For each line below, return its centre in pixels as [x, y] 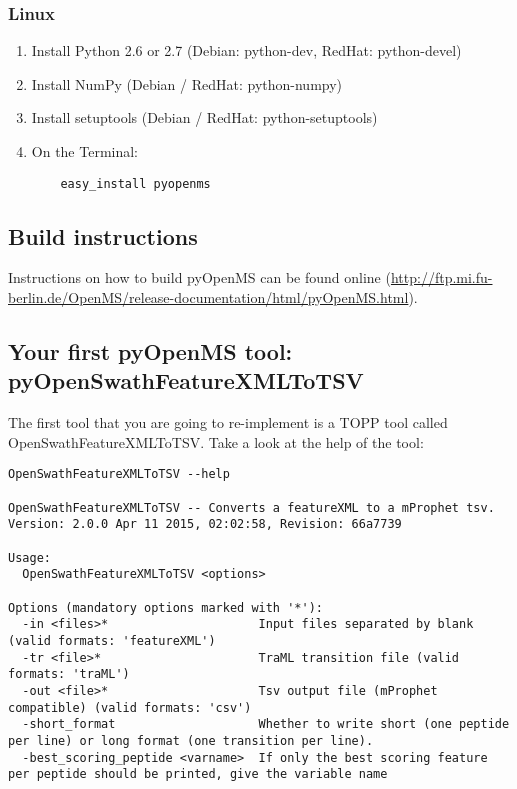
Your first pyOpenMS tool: [150, 351]
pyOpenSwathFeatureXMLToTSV [186, 380]
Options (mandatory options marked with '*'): [165, 607]
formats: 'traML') [69, 674]
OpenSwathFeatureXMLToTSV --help [119, 474]
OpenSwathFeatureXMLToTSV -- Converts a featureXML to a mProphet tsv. [251, 507]
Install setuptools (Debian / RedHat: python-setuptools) [204, 117]
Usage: [29, 557]
